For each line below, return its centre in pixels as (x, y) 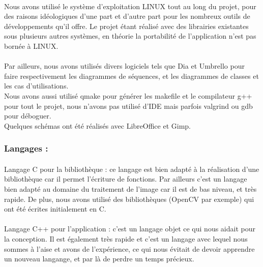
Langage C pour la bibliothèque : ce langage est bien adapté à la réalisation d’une (132, 169)
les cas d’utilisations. (36, 86)
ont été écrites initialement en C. (55, 209)
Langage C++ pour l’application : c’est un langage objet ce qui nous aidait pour (130, 229)
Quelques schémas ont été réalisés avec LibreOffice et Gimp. (97, 125)
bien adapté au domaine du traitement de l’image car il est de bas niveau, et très (130, 188)
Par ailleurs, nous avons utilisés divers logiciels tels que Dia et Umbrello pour (124, 66)
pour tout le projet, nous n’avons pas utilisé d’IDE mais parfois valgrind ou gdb (128, 106)
